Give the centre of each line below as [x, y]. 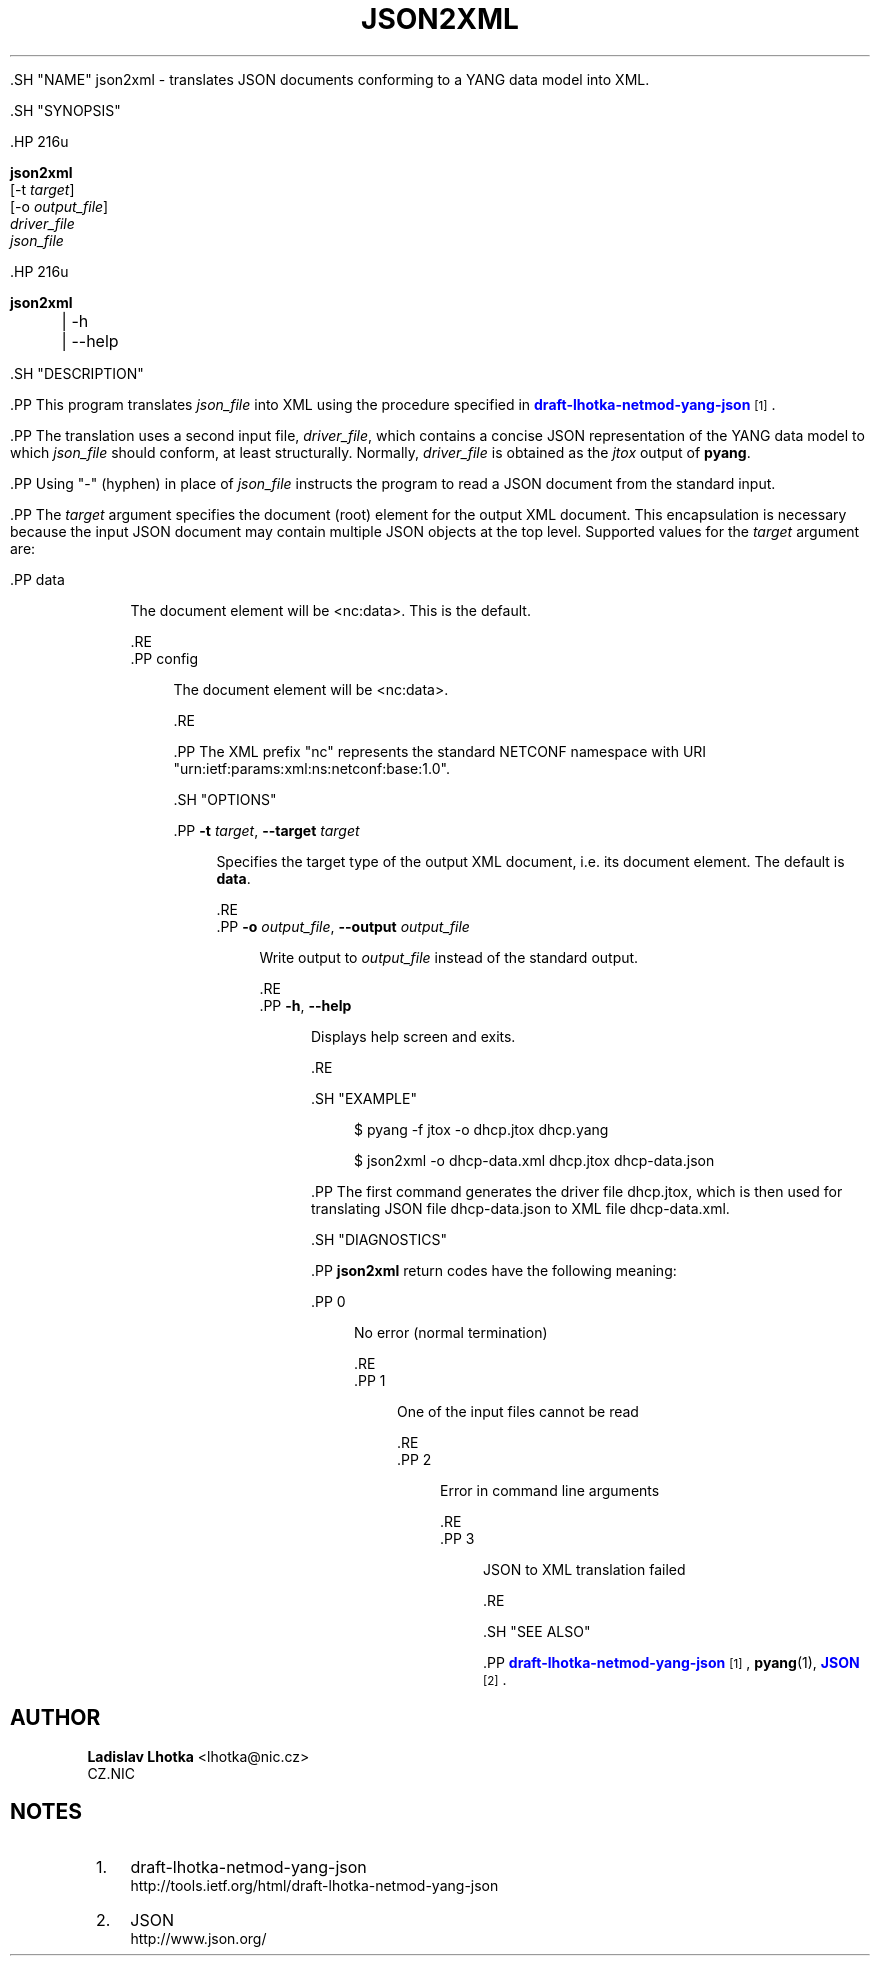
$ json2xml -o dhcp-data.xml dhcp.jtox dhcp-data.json [534, 1160]
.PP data [37, 579]
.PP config [164, 658]
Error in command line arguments [550, 1490]
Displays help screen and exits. [413, 1036]
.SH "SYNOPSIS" [65, 110]
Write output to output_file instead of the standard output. [449, 957]
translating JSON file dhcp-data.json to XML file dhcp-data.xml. [520, 1208]
